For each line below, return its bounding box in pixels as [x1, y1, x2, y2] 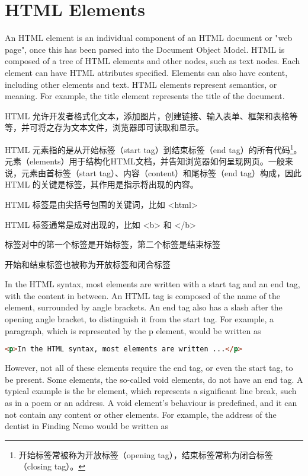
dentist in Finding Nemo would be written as [5, 420, 169, 432]
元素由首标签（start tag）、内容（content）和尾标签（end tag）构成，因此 [21, 166, 302, 179]
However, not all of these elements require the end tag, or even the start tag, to [5, 361, 293, 374]
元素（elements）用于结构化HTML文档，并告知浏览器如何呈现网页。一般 [5, 155, 285, 167]
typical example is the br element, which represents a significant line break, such [5, 385, 297, 397]
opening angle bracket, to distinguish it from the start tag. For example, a [5, 313, 274, 325]
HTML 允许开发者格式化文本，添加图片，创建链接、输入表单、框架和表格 [5, 109, 290, 122]
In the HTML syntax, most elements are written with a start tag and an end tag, [5, 278, 300, 290]
